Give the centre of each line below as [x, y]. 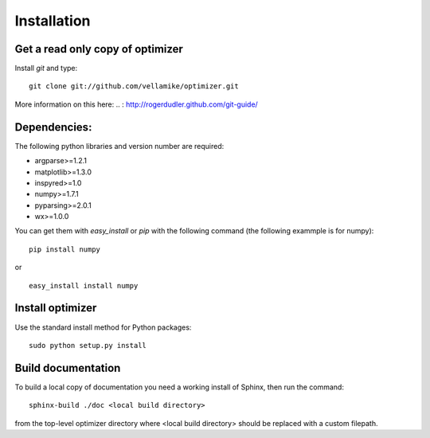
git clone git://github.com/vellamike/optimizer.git [134, 86]
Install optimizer [56, 308]
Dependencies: [53, 127]
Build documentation [68, 368]
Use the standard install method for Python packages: [103, 327]
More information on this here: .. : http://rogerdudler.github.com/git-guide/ [136, 104]
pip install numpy [65, 249]
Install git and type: [46, 68]
